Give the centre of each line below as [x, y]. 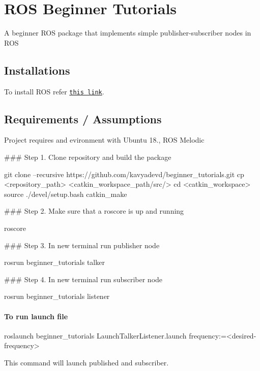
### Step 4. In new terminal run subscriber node [83, 279]
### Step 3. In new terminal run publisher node [82, 245]
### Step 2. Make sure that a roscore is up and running [94, 211]
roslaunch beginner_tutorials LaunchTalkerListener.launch [95, 335]
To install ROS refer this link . [54, 91]
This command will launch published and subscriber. [86, 362]
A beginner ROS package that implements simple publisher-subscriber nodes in [128, 33]
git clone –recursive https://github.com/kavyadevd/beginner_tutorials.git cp [124, 174]
